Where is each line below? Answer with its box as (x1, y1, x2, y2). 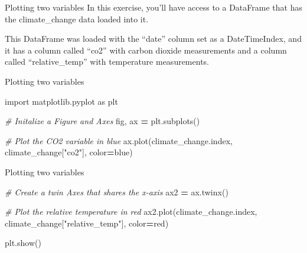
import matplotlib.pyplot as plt (5, 95, 118, 107)
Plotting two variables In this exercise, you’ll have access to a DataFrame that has (5, 1, 302, 13)
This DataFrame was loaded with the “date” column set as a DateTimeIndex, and (5, 32, 302, 45)
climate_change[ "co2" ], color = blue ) (5, 146, 133, 158)
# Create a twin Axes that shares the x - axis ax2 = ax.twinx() (5, 185, 228, 198)
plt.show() (5, 237, 41, 249)
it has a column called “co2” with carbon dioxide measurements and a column (5, 44, 287, 56)
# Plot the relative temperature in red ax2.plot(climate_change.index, (5, 205, 257, 218)
